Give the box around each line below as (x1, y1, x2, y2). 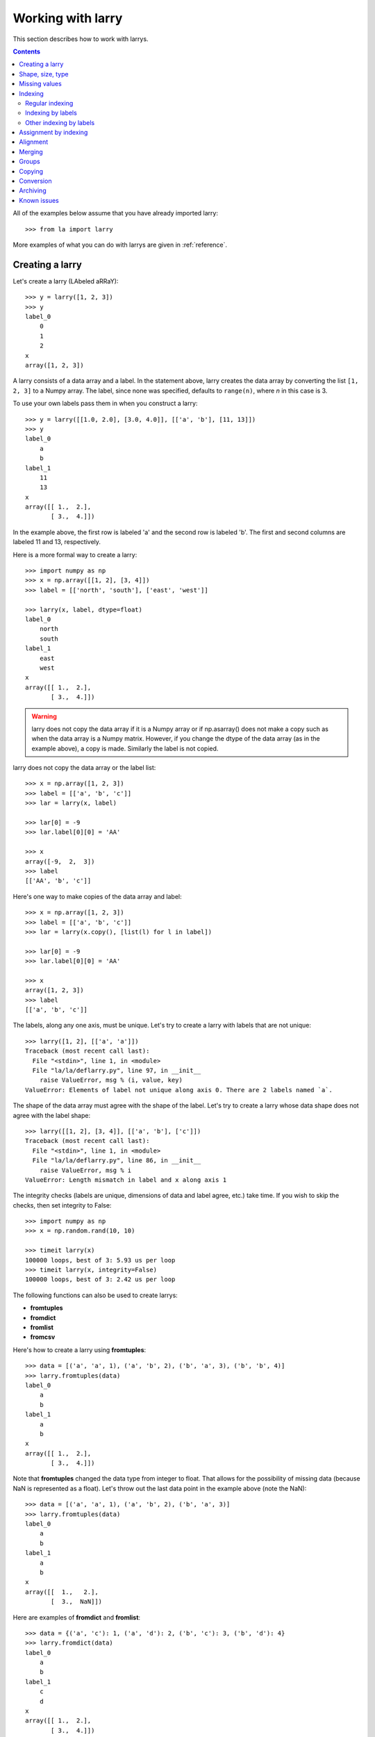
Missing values (19, 80, 62, 88)
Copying (19, 167, 44, 175)
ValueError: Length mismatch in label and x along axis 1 (25, 1176, 227, 1184)
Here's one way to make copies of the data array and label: (12, 892, 182, 900)
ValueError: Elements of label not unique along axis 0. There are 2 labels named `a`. (25, 1086, 333, 1094)
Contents (12, 47, 41, 56)
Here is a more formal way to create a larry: (12, 550, 137, 559)
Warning (31, 712, 57, 721)
